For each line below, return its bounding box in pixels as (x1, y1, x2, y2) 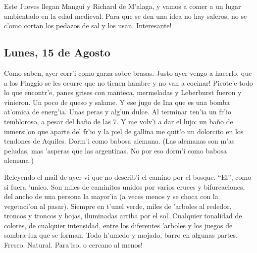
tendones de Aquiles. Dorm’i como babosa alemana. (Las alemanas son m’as (4, 136, 235, 146)
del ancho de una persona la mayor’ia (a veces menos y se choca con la (4, 191, 218, 202)
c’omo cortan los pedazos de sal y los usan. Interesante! (4, 20, 172, 31)
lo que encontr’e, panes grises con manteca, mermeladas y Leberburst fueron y (4, 87, 242, 98)
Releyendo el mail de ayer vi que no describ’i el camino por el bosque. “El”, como (4, 171, 252, 182)
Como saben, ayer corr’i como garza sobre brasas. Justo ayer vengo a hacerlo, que (4, 67, 252, 78)
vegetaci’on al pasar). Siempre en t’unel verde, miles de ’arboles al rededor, (4, 201, 232, 211)
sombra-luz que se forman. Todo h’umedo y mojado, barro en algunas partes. (4, 230, 238, 240)
